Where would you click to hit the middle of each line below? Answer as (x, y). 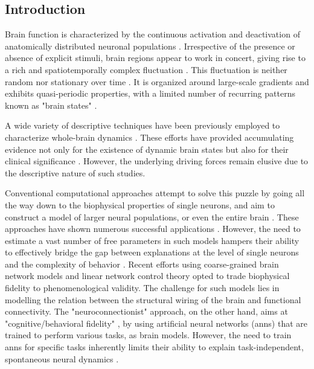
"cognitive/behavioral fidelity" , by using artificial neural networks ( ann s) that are (156, 323)
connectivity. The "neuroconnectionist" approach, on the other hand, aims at (146, 311)
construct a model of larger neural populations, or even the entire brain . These (152, 217)
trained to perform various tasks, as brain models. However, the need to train (148, 335)
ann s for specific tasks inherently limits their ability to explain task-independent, (154, 347)
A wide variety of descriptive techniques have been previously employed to (143, 125)
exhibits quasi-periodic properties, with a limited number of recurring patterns (150, 93)
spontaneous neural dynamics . (62, 358)
